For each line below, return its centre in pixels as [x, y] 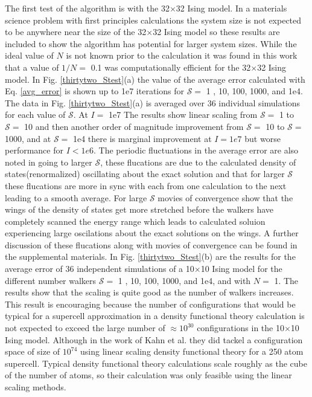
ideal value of [29, 55]
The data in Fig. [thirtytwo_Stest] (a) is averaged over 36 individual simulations [153, 102]
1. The [286, 280]
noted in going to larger [49, 162]
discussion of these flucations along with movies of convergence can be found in [151, 244]
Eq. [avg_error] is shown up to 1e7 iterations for [94, 91]
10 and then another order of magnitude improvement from [134, 126]
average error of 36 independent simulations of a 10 [100, 269]
